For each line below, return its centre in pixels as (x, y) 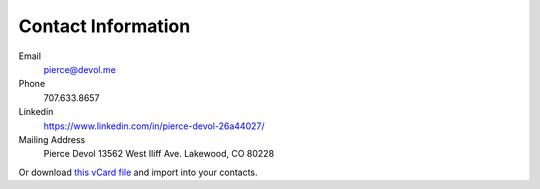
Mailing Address (52, 139)
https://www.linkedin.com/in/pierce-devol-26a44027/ (154, 126)
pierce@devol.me (80, 69)
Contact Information (104, 26)
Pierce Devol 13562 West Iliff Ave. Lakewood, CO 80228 (159, 154)
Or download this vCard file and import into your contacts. (138, 172)
